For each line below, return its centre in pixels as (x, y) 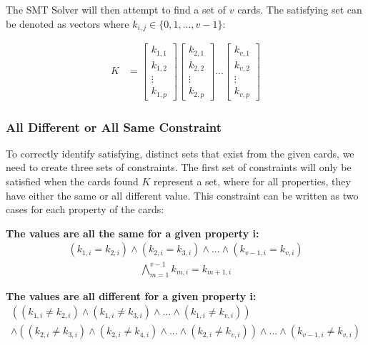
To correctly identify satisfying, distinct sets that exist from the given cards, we (180, 153)
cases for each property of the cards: (85, 209)
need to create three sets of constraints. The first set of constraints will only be (179, 167)
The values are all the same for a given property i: (133, 233)
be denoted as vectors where (68, 23)
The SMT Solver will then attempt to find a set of (116, 9)
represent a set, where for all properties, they (252, 181)
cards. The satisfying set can (300, 9)
